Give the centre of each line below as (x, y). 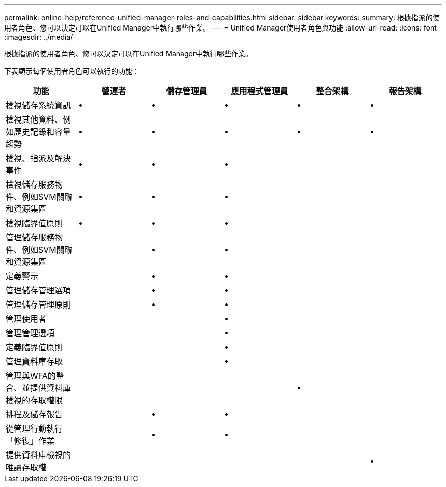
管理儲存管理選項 (38, 290)
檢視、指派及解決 (38, 158)
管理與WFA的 (31, 376)
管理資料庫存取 (34, 361)
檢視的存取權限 (34, 400)
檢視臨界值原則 (34, 223)
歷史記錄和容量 (43, 132)
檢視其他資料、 (34, 119)
